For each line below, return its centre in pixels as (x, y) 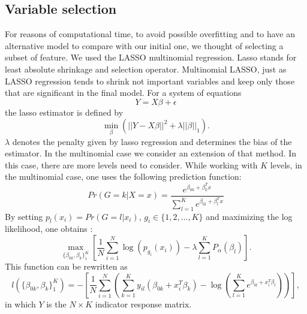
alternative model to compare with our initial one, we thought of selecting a (144, 45)
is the (56, 304)
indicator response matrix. (143, 304)
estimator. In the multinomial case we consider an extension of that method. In (151, 153)
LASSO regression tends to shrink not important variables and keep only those (150, 81)
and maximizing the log (249, 216)
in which (20, 304)
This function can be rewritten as (66, 266)
